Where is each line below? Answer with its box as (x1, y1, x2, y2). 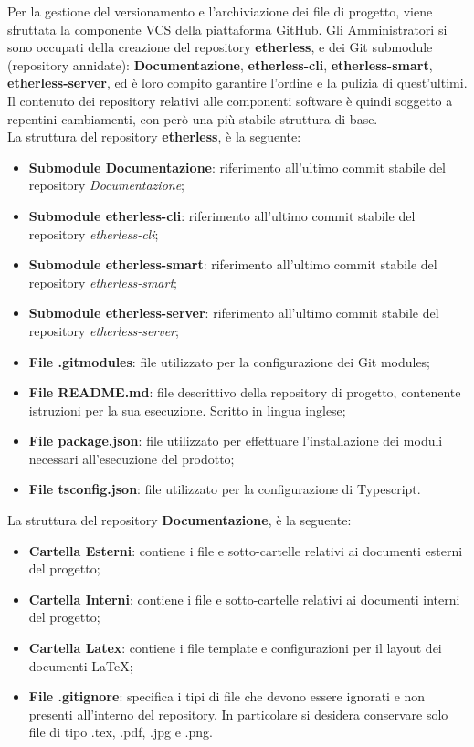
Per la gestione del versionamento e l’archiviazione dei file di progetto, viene (7, 2, 433, 20)
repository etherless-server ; (28, 321, 179, 340)
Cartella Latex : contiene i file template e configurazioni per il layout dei (28, 638, 442, 658)
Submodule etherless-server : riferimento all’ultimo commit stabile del (28, 303, 439, 322)
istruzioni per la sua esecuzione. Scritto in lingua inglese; (28, 400, 346, 419)
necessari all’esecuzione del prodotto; (28, 448, 235, 468)
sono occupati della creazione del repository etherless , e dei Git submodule (7, 37, 433, 57)
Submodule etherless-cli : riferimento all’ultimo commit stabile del (28, 205, 416, 225)
